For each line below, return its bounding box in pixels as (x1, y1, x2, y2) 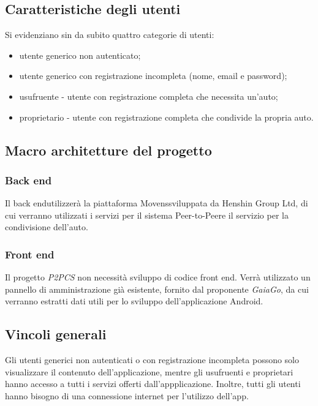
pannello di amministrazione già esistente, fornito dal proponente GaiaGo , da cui (5, 282, 309, 295)
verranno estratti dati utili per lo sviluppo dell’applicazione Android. (5, 295, 263, 307)
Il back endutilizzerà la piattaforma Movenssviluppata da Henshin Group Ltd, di (5, 197, 308, 209)
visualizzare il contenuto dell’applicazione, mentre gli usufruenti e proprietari (5, 365, 293, 378)
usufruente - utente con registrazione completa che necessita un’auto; (19, 89, 278, 102)
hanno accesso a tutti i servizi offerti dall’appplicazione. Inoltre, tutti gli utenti (5, 377, 301, 390)
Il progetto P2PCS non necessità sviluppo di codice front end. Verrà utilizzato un (5, 271, 311, 284)
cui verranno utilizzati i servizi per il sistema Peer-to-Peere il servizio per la (5, 208, 289, 221)
